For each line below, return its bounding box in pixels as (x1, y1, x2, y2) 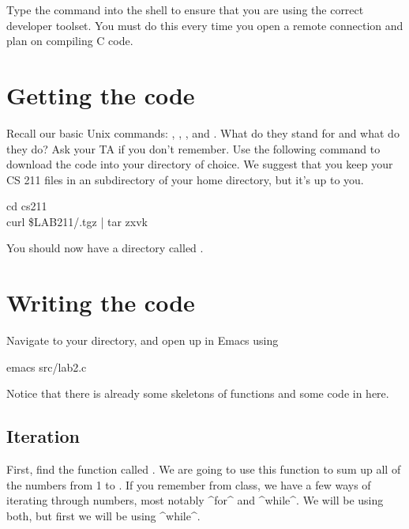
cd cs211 (6, 198, 47, 214)
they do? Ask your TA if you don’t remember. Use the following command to (6, 140, 381, 157)
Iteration (6, 424, 80, 448)
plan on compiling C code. (6, 32, 133, 49)
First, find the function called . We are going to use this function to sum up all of (6, 461, 401, 478)
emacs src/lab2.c (6, 358, 87, 375)
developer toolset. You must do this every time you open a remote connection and (6, 17, 403, 33)
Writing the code (6, 286, 195, 319)
